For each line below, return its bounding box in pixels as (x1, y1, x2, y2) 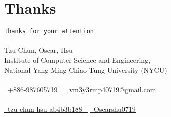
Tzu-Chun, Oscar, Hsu (4, 45, 73, 55)
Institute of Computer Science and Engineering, (4, 54, 151, 65)
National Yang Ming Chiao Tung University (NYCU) (4, 64, 167, 75)
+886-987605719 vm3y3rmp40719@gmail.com (8, 84, 156, 94)
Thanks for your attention (4, 28, 94, 35)
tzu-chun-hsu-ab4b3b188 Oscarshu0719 (8, 103, 136, 114)
